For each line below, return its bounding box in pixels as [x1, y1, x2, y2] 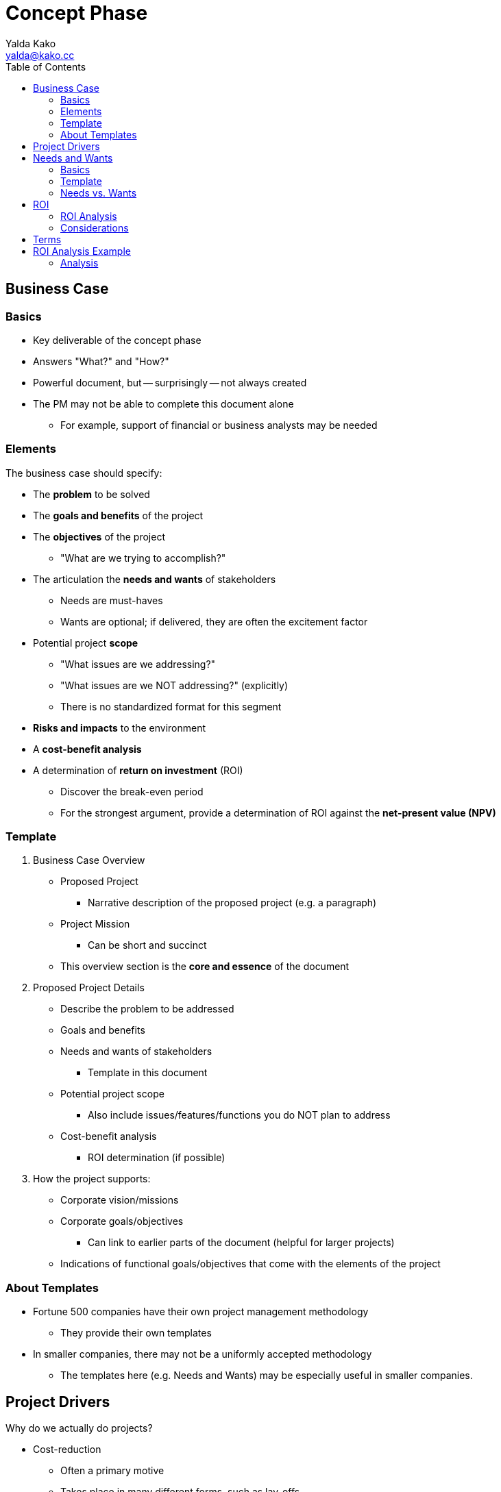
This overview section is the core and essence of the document [60, 960, 350, 973]
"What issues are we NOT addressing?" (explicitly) [60, 679, 289, 691]
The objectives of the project [33, 530, 165, 543]
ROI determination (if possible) [88, 1152, 225, 1164]
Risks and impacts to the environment [33, 721, 206, 734]
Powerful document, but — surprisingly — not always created [33, 376, 307, 388]
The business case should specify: [5, 467, 162, 479]
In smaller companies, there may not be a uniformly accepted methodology [33, 1348, 372, 1360]
